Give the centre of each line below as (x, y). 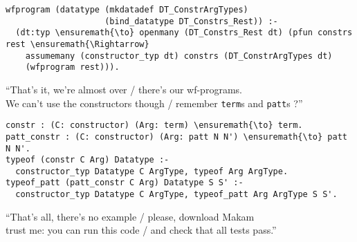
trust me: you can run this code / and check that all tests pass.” (141, 230)
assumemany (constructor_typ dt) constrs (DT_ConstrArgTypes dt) (179, 56)
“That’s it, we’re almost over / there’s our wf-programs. (124, 89)
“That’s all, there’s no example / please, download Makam (130, 216)
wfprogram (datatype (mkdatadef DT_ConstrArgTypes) (127, 10)
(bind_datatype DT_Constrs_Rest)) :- (191, 21)
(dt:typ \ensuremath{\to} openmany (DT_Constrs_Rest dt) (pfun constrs (184, 33)
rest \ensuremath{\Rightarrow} (77, 44)
